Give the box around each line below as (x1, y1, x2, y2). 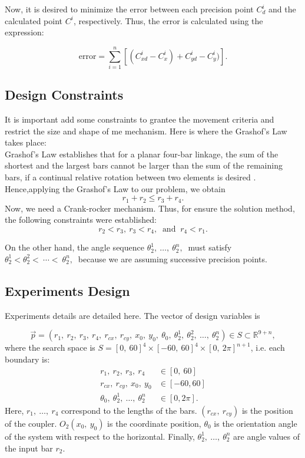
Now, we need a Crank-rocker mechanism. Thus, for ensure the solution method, (5, 202, 295, 214)
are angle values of (233, 430, 300, 442)
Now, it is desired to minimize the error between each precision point (5, 3, 254, 15)
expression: (5, 26, 44, 38)
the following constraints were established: (5, 213, 157, 226)
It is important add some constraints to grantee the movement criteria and (5, 113, 274, 126)
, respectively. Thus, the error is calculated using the (73, 14, 263, 27)
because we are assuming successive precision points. (78, 252, 267, 265)
